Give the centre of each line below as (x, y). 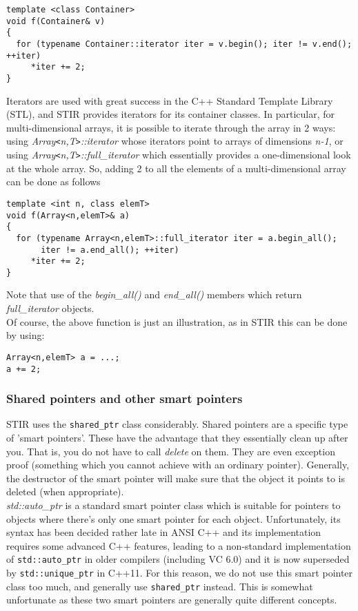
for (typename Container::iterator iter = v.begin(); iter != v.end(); (184, 44)
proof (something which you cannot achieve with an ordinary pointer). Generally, (178, 465)
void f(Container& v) (56, 21)
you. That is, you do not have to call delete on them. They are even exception (171, 451)
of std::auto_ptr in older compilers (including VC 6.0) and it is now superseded (178, 559)
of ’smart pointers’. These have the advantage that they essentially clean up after (177, 438)
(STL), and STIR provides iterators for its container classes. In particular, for (171, 114)
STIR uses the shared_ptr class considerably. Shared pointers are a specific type (177, 424)
